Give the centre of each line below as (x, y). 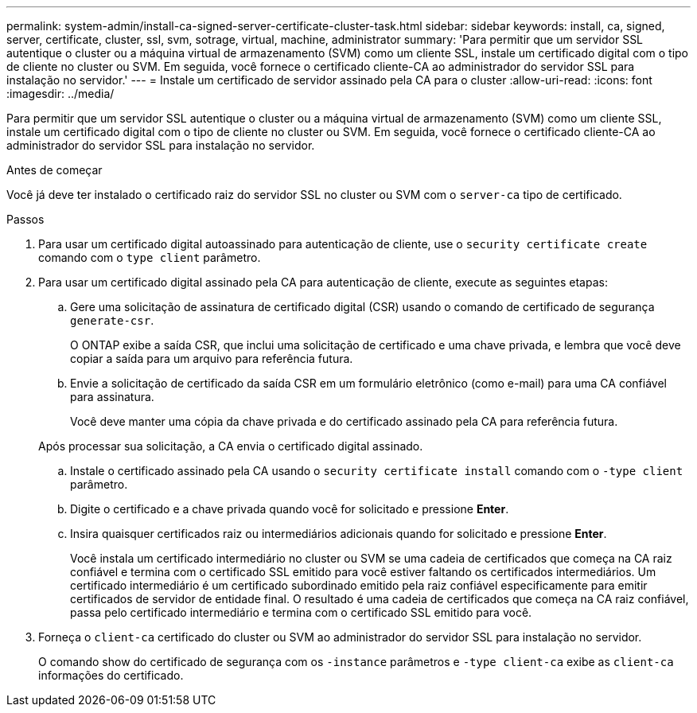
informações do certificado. (111, 675)
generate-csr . (112, 320)
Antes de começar (55, 170)
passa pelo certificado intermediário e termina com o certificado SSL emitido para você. (301, 612)
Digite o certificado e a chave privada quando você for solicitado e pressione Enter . (290, 509)
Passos (25, 219)
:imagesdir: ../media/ (60, 94)
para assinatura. (112, 397)
